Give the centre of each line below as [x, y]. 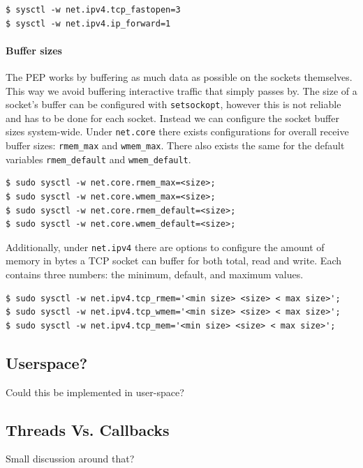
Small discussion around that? [70, 459]
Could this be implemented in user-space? [95, 392]
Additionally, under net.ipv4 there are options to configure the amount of [165, 247]
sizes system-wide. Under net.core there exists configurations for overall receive [177, 131]
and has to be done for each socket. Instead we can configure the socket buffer [172, 118]
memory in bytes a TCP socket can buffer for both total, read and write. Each [173, 261]
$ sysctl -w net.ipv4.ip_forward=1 [88, 23]
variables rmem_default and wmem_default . [98, 159]
